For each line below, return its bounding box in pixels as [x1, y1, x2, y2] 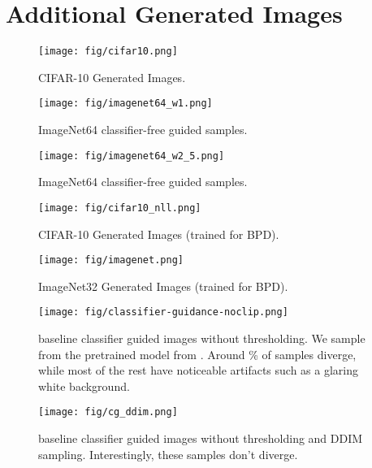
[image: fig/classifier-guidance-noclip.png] [38, 306, 288, 318]
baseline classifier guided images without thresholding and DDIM [38, 430, 363, 447]
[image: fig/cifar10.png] [38, 45, 178, 58]
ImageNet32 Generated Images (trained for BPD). [38, 277, 288, 294]
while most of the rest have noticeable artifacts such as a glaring [38, 362, 359, 379]
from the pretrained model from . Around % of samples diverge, [38, 345, 357, 362]
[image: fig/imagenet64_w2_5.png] [38, 149, 225, 162]
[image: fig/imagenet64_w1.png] [38, 97, 213, 110]
